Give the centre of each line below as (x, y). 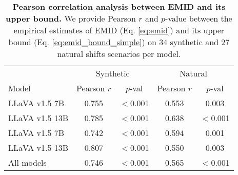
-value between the (199, 18)
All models (27, 162)
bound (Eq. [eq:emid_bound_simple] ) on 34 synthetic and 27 (119, 42)
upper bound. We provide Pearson (71, 18)
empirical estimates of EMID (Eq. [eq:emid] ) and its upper (119, 30)
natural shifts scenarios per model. (119, 54)
